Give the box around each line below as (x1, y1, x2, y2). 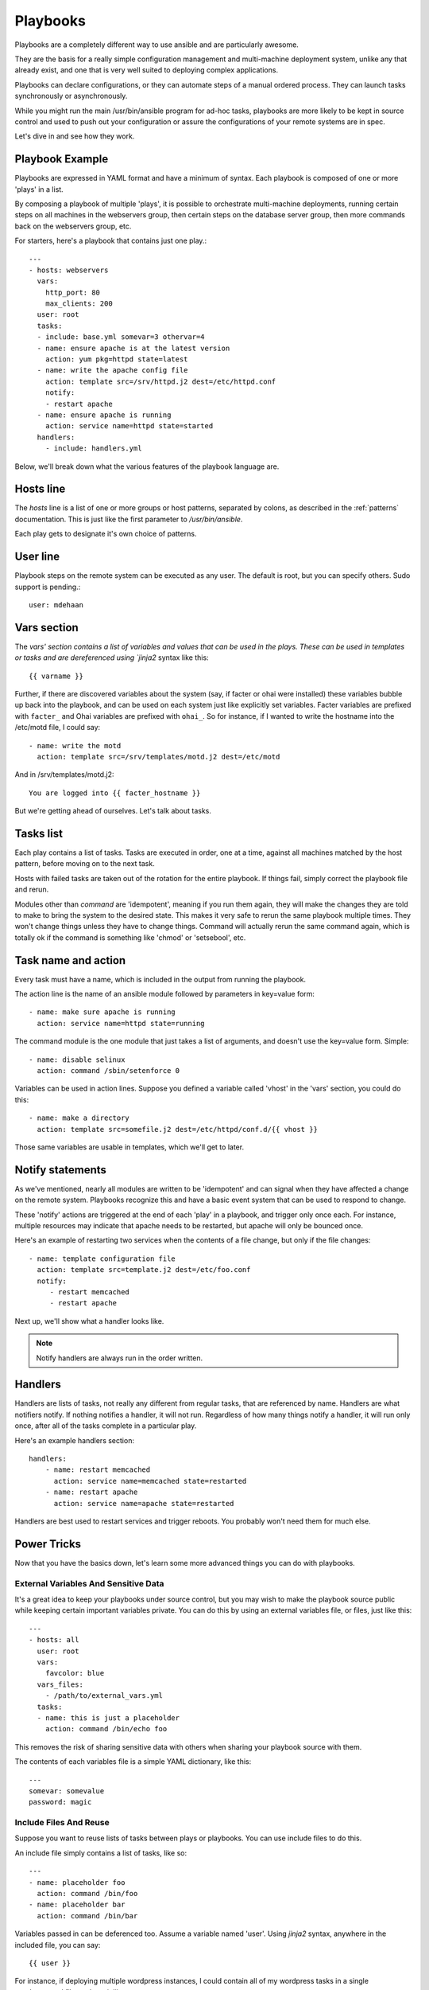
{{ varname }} (29, 671, 83, 681)
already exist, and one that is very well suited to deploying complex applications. (14, 65, 278, 75)
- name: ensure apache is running (37, 411, 172, 419)
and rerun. (14, 884, 49, 895)
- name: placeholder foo (29, 1878, 126, 1887)
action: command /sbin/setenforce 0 (37, 1067, 180, 1075)
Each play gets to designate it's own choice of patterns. (14, 529, 197, 539)
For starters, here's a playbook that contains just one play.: (14, 236, 207, 246)
